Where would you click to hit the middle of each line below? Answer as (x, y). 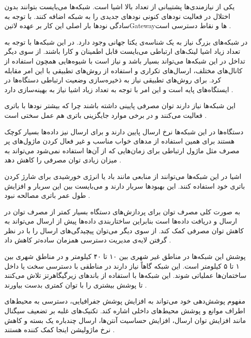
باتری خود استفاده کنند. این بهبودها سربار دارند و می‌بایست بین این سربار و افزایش (125, 185)
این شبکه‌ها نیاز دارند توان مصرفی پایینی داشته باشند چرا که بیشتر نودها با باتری (120, 105)
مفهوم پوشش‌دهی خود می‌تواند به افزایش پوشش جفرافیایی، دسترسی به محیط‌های (125, 301)
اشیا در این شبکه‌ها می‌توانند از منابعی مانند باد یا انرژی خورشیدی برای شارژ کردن (123, 176)
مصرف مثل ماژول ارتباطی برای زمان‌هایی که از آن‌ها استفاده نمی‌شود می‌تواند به (122, 150)
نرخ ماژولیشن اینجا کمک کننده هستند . (60, 330)
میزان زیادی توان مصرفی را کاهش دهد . (63, 160)
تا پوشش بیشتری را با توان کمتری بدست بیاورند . (76, 284)
